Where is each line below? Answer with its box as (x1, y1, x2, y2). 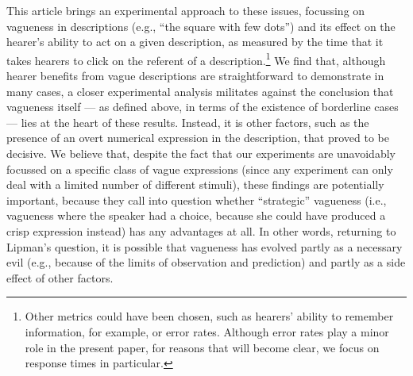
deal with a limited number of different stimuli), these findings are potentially (6, 176, 384, 193)
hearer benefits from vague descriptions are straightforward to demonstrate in (6, 67, 384, 84)
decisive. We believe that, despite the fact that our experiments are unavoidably (6, 145, 396, 161)
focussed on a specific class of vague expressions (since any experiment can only (6, 160, 393, 177)
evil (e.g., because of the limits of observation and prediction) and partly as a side (6, 254, 406, 270)
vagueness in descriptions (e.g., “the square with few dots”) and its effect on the (6, 17, 396, 34)
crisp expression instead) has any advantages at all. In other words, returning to (6, 222, 396, 239)
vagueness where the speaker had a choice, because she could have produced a (6, 207, 386, 224)
